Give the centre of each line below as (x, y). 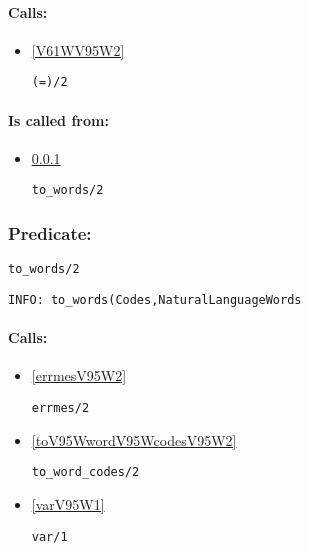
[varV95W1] (68, 503)
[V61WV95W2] (78, 49)
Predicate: (50, 233)
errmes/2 (60, 408)
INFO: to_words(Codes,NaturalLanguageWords (155, 299)
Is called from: (58, 119)
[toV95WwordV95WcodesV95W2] (134, 439)
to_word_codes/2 (85, 472)
